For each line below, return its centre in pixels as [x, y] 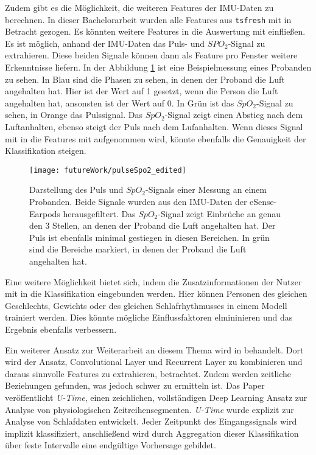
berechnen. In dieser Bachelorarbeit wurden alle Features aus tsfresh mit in [148, 19]
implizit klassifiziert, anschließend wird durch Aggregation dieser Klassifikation [152, 433]
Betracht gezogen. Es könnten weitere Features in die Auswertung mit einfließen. [155, 31]
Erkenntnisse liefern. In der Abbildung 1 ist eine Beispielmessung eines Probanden [158, 67]
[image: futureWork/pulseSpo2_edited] [108, 170]
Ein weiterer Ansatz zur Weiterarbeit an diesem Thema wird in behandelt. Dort [154, 349]
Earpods [45, 213]
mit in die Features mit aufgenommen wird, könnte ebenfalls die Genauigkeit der [156, 138]
